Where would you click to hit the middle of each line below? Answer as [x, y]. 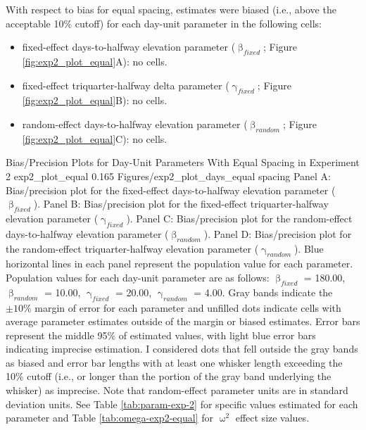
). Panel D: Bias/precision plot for [278, 233]
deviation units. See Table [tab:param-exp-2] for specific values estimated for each [182, 404]
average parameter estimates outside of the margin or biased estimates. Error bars [183, 321]
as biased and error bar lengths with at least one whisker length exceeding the [174, 362]
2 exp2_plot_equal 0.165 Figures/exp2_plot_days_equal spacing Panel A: [168, 176]
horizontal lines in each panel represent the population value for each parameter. [179, 264]
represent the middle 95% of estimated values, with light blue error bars [161, 335]
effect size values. [272, 418]
